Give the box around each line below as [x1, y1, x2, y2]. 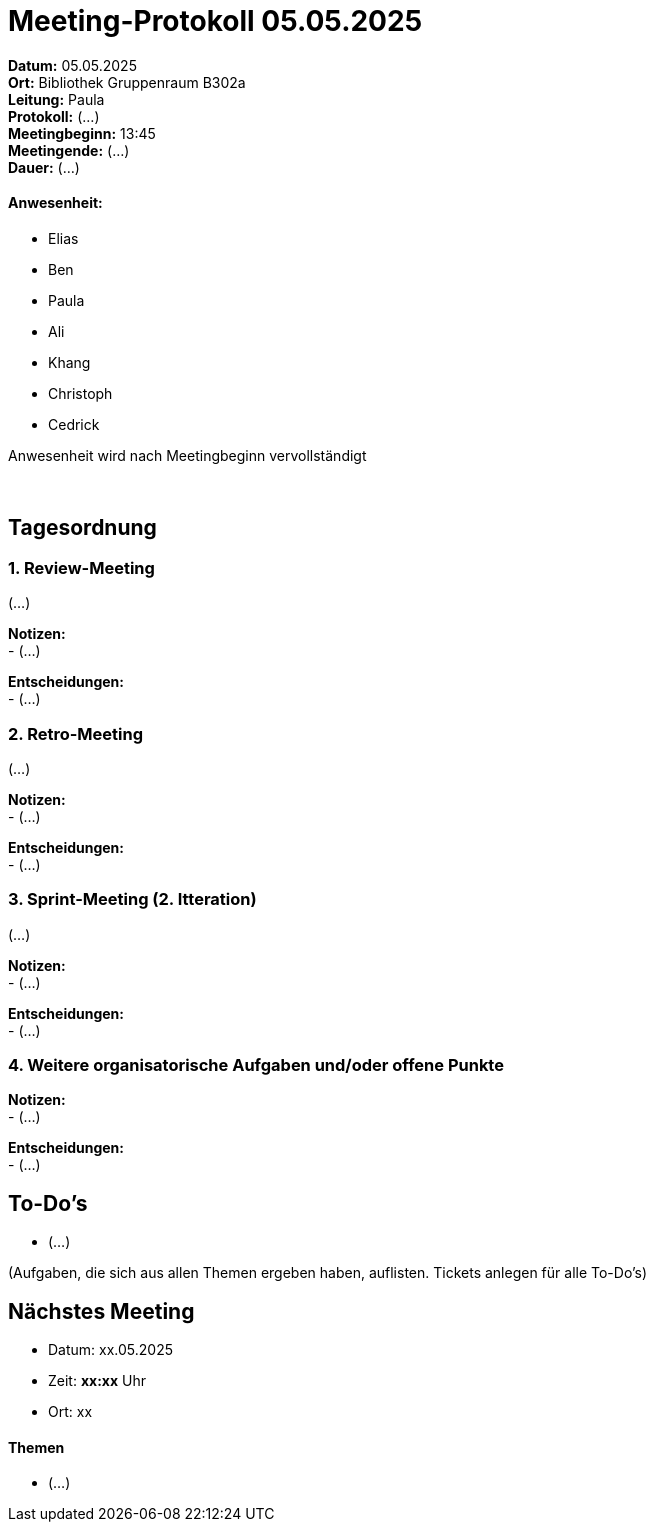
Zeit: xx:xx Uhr [48, 1372, 146, 1390]
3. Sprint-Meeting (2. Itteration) [8, 889, 257, 910]
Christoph [48, 384, 113, 402]
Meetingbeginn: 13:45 [8, 124, 156, 142]
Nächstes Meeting [8, 1298, 195, 1324]
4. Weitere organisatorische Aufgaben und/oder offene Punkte [8, 1055, 504, 1076]
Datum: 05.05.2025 [8, 56, 137, 74]
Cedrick [48, 415, 100, 433]
